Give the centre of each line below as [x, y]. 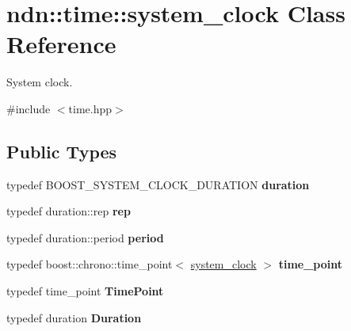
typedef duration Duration [74, 317]
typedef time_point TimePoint [85, 291]
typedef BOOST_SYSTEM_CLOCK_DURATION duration [158, 184]
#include [29, 108]
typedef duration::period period [85, 237]
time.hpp [90, 108]
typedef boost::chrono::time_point [90, 264]
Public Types [62, 151]
